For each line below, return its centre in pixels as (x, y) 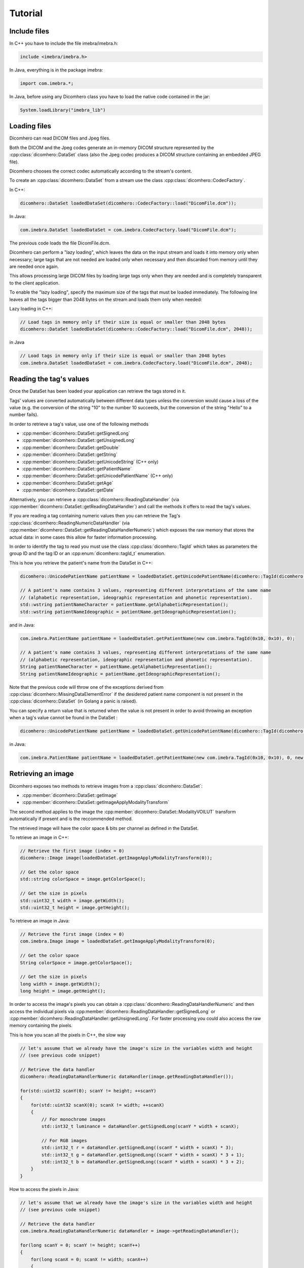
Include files (29, 31)
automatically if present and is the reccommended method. (71, 819)
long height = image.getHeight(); (63, 991)
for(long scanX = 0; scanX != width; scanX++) (90, 1259)
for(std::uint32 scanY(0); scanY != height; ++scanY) (88, 1091)
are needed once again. (34, 266)
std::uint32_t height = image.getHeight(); (75, 908)
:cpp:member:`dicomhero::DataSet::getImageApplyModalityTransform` (96, 802)
